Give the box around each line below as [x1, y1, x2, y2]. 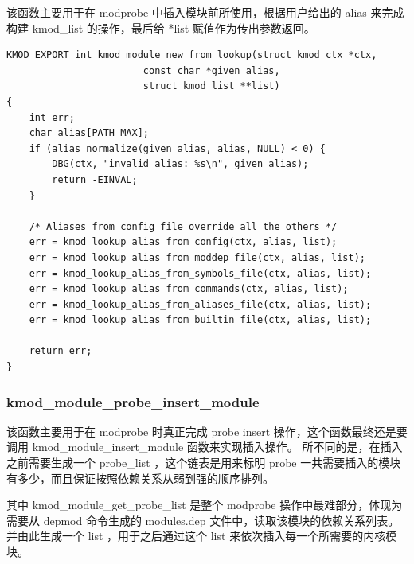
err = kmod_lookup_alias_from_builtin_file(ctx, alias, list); [29, 314, 372, 326]
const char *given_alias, [143, 64, 280, 76]
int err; [29, 111, 75, 123]
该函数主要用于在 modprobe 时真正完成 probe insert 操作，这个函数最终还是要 [6, 422, 408, 439]
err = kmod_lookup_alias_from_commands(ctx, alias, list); [29, 283, 349, 295]
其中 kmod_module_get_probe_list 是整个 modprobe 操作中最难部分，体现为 [6, 496, 403, 513]
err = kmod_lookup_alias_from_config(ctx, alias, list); [29, 236, 338, 248]
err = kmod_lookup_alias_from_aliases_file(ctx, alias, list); [29, 298, 372, 310]
